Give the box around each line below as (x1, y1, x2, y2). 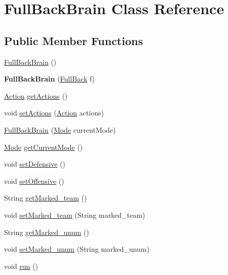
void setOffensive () (4, 175, 64, 186)
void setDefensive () (4, 159, 65, 169)
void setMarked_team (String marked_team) (4, 209, 145, 220)
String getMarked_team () (4, 192, 87, 203)
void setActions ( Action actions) (4, 107, 104, 118)
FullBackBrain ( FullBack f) (4, 73, 95, 84)
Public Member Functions (4, 32, 143, 48)
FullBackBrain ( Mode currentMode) (4, 124, 116, 135)
